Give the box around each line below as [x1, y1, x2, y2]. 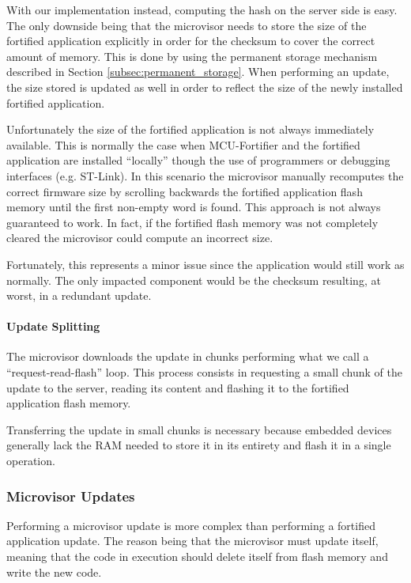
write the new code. [6, 563, 102, 580]
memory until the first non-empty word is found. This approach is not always [6, 199, 381, 215]
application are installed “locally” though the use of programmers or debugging [6, 152, 390, 168]
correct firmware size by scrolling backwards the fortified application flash [6, 183, 363, 199]
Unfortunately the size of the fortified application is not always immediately [6, 121, 375, 138]
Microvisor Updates [6, 486, 135, 505]
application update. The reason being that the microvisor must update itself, [6, 532, 379, 549]
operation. [6, 452, 55, 469]
